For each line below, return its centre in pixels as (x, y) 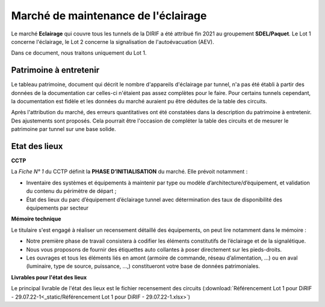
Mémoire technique (36, 219)
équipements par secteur (57, 208)
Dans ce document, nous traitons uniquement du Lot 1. (79, 53)
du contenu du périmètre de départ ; (71, 191)
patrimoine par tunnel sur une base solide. (63, 129)
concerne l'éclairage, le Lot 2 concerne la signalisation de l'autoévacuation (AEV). (113, 41)
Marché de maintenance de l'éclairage (109, 16)
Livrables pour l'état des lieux (49, 277)
